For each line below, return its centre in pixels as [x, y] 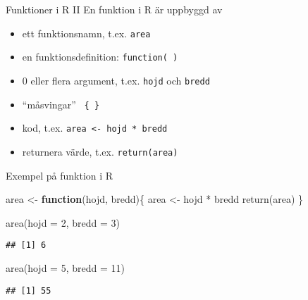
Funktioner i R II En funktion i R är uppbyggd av [114, 9]
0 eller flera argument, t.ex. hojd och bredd [116, 80]
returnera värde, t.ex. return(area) [100, 151]
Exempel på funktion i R [60, 175]
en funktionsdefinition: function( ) [100, 57]
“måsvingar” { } [61, 104]
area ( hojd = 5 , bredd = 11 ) [65, 267]
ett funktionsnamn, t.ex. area [86, 33]
